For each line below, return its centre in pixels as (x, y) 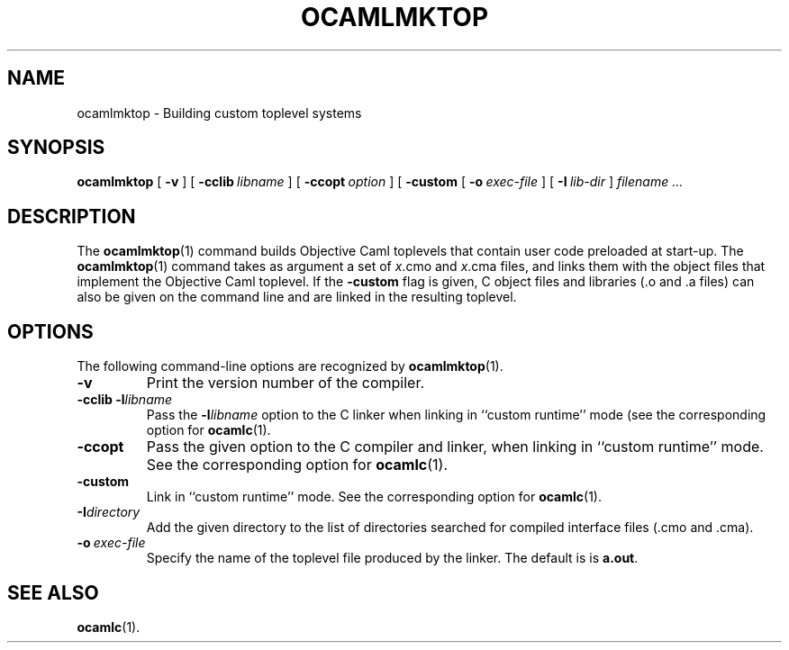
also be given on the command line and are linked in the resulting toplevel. (297, 297)
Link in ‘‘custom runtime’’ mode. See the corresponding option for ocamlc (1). (374, 497)
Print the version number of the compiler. (286, 383)
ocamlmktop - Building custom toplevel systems (219, 113)
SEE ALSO (53, 592)
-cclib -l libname (125, 400)
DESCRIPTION (72, 216)
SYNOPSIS (56, 148)
